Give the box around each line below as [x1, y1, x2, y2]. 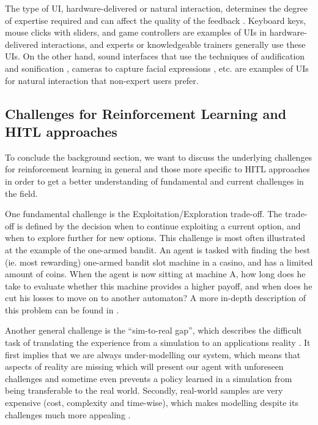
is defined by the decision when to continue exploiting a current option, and [17, 219, 301, 232]
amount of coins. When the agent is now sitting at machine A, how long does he [5, 267, 306, 280]
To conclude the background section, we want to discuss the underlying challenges [5, 150, 312, 163]
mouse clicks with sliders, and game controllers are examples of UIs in [5, 26, 267, 39]
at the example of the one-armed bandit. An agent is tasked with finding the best [5, 243, 311, 256]
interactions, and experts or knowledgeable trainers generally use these [41, 37, 306, 50]
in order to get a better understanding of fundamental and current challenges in [5, 174, 304, 187]
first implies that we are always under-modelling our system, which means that [5, 348, 301, 361]
